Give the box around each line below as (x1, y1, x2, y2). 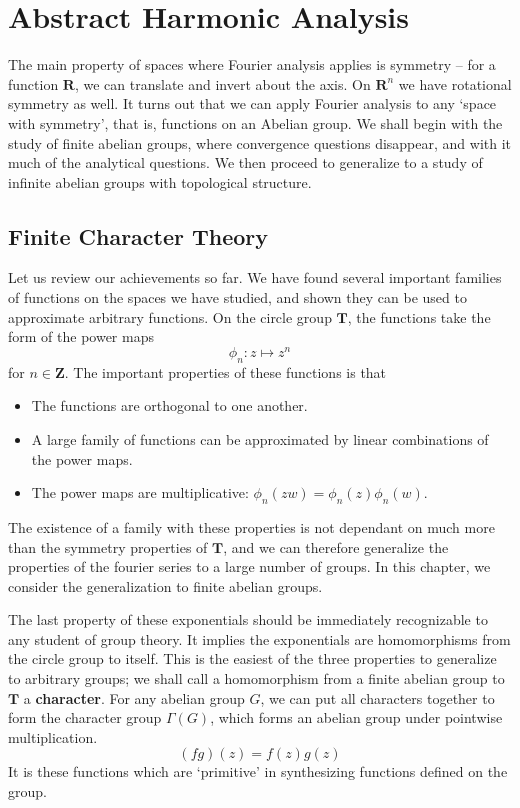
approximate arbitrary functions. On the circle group (8, 306, 332, 327)
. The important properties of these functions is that (64, 361, 387, 382)
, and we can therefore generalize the (223, 536, 449, 557)
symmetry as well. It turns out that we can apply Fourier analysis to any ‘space (8, 93, 497, 114)
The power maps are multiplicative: (31, 482, 249, 503)
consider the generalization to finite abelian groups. (8, 575, 323, 596)
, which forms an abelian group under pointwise (210, 707, 503, 728)
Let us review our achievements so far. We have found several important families (8, 267, 502, 288)
